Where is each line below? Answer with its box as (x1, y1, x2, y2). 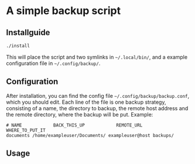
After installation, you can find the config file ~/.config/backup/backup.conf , (6, 92, 190, 99)
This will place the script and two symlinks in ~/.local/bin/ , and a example (6, 53, 188, 60)
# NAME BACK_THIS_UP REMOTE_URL (6, 122, 143, 128)
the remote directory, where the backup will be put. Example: (6, 111, 153, 118)
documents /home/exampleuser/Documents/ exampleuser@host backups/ (6, 132, 175, 138)
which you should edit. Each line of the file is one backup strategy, (6, 98, 166, 105)
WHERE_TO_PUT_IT (6, 127, 46, 133)
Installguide (6, 28, 50, 37)
